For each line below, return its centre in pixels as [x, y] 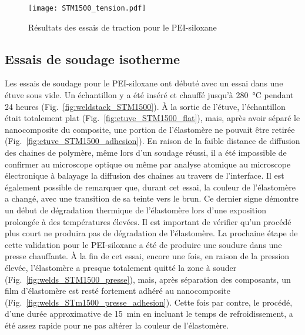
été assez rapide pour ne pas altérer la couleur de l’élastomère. [117, 325]
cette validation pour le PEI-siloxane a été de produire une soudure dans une [143, 244]
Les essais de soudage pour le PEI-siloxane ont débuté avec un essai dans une [144, 83]
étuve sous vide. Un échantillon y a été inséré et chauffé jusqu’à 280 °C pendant [149, 95]
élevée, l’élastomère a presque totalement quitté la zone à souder [121, 267]
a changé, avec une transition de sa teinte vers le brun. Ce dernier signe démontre [152, 198]
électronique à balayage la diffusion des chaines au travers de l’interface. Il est [145, 175]
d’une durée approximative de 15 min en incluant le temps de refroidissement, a [149, 314]
